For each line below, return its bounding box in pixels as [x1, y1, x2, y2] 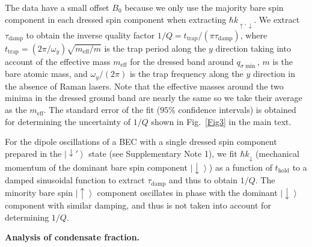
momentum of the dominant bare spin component [5, 160, 188, 173]
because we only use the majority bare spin [124, 1, 284, 13]
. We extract [254, 13, 300, 25]
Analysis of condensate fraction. [5, 231, 140, 243]
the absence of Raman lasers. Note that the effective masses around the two [5, 79, 284, 92]
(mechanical [255, 147, 299, 159]
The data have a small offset [5, 1, 109, 13]
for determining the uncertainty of [5, 115, 130, 127]
